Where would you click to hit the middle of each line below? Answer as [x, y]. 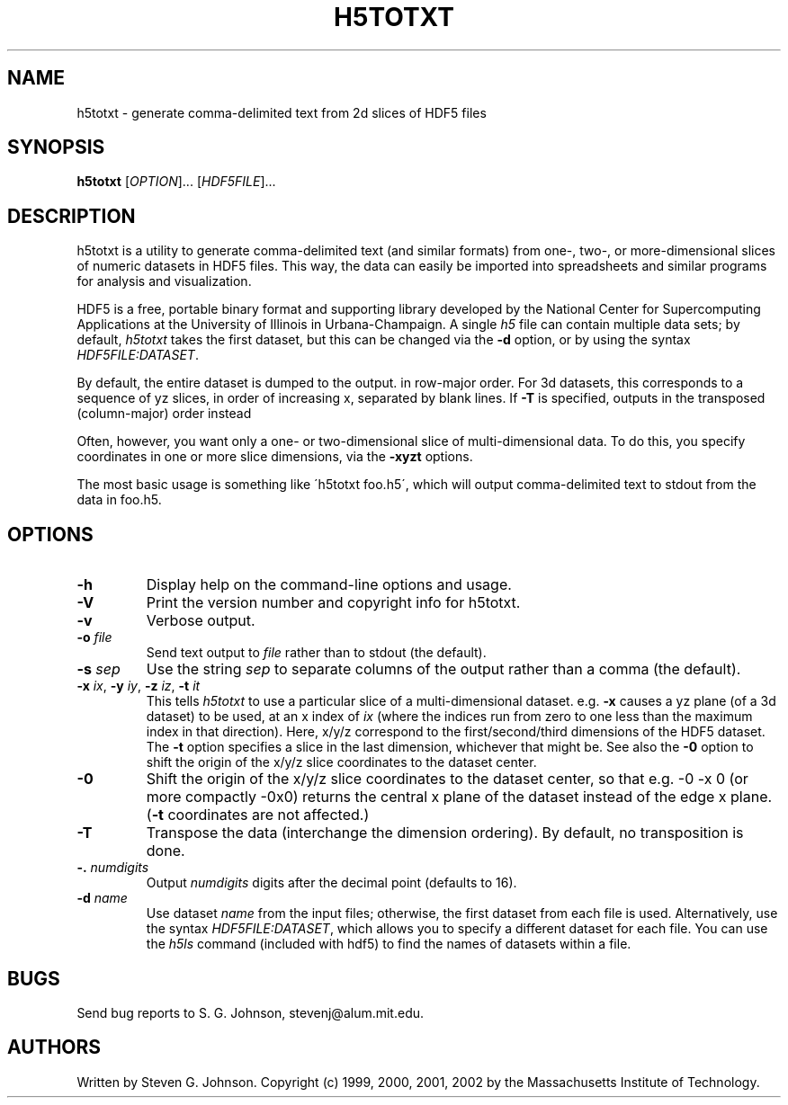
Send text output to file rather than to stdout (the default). [316, 653]
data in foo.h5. [119, 500]
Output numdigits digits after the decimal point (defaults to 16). [331, 883]
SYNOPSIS [56, 147]
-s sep [98, 669]
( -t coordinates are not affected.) [258, 815]
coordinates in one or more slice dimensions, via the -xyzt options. [275, 457]
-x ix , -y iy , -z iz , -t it [139, 686]
